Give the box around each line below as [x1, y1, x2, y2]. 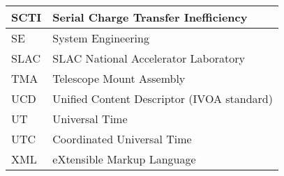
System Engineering [52, 30, 149, 46]
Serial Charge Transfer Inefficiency [52, 9, 248, 25]
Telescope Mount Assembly [52, 70, 186, 86]
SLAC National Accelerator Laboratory [52, 50, 246, 66]
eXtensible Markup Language [52, 151, 196, 167]
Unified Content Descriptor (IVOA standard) [52, 90, 273, 106]
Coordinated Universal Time [52, 131, 192, 147]
